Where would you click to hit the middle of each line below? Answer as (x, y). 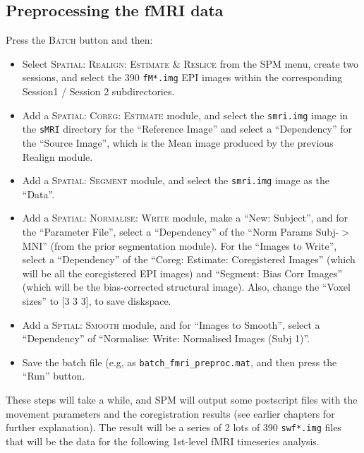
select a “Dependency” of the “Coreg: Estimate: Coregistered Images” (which (189, 259)
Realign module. (57, 156)
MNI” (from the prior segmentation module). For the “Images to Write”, (180, 245)
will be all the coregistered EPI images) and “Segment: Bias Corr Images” (182, 273)
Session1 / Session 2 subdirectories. (98, 91)
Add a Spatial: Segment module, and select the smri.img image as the (176, 180)
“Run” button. (54, 376)
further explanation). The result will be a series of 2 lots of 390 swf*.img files (174, 427)
